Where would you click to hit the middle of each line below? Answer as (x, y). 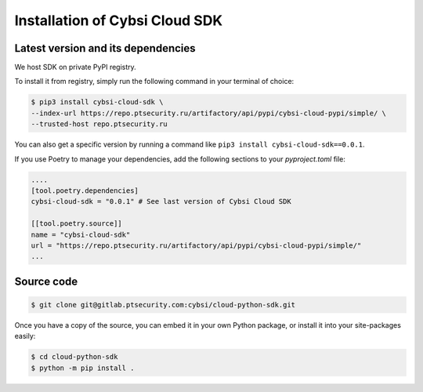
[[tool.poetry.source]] (77, 224)
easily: (25, 336)
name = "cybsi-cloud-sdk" (81, 234)
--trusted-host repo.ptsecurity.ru (99, 124)
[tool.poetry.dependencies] (85, 191)
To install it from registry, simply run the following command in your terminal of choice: (154, 82)
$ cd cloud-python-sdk (74, 357)
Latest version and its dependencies (105, 48)
